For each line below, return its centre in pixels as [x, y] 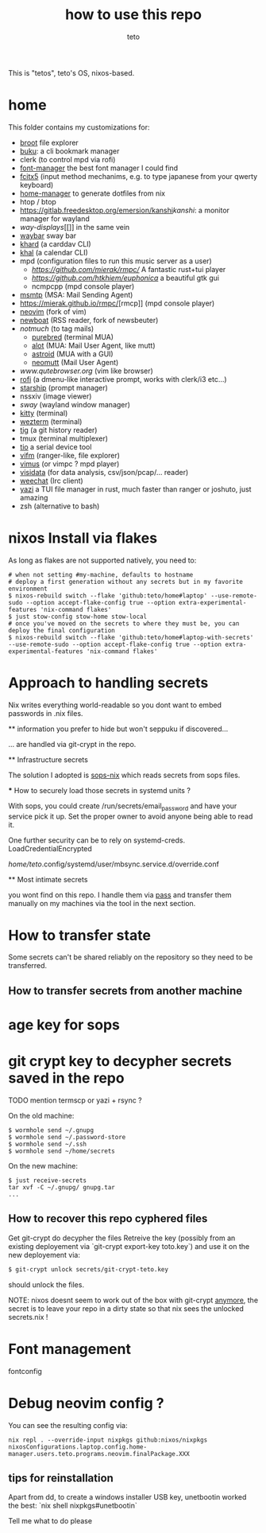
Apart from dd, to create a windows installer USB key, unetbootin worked [127, 1497]
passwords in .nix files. [46, 713]
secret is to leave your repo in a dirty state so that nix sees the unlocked [126, 1308]
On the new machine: [43, 1166]
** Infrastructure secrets [48, 759]
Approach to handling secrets [108, 683]
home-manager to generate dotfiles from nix [92, 193]
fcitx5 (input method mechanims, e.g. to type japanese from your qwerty [139, 176]
